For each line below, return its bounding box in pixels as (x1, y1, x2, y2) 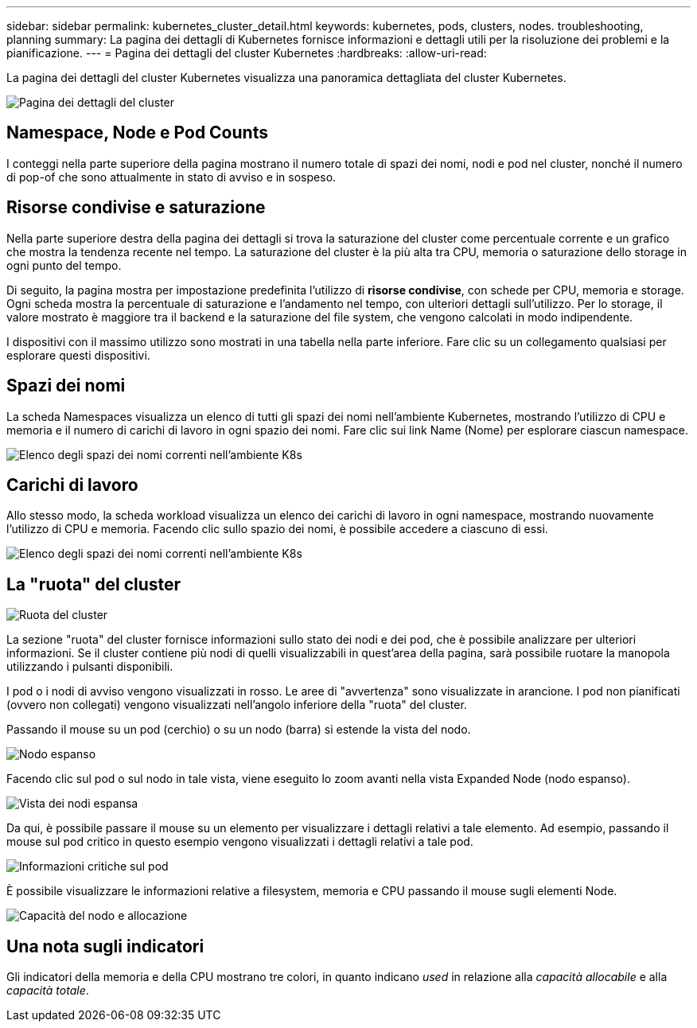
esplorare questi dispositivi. (6, 348, 150, 362)
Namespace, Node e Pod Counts (6, 123, 268, 143)
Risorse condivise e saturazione (6, 197, 266, 218)
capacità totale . (6, 983, 89, 998)
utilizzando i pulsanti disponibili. (6, 660, 173, 674)
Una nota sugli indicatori (6, 936, 204, 956)
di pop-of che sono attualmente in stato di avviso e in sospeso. (6, 169, 337, 184)
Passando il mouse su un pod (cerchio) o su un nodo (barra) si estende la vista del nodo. (6, 722, 471, 737)
